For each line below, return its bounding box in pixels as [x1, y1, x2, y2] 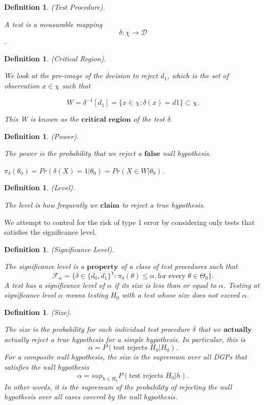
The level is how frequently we [4, 199, 98, 210]
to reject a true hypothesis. [122, 199, 205, 210]
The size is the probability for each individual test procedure [4, 324, 190, 334]
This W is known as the [4, 114, 79, 124]
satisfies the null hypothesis [4, 362, 90, 372]
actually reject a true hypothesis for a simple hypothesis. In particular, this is [4, 333, 246, 344]
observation [4, 80, 40, 91]
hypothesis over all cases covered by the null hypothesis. [4, 391, 178, 402]
